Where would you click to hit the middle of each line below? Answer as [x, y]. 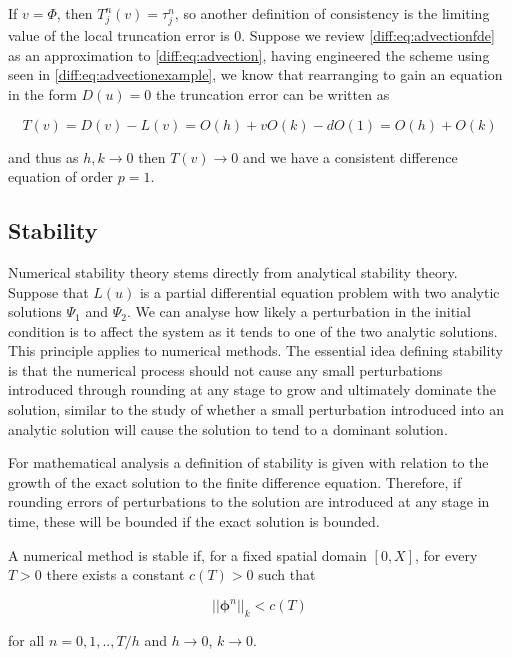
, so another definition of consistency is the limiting [332, 13]
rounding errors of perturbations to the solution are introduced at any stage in [249, 501]
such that [287, 574]
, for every [446, 554]
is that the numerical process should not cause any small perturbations [225, 369]
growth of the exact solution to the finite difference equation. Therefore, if [235, 481]
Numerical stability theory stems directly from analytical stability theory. [233, 271]
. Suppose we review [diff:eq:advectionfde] [368, 35]
